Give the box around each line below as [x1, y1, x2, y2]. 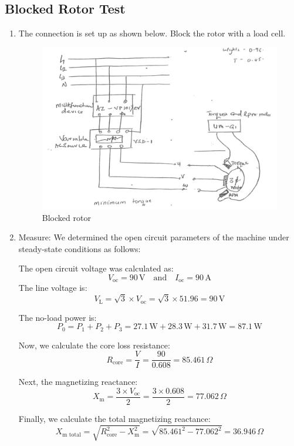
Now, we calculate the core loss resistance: [18, 338, 170, 351]
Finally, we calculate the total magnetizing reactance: [18, 412, 211, 424]
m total [62, 431, 81, 438]
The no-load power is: [18, 311, 97, 323]
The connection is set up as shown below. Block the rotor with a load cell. [18, 27, 286, 39]
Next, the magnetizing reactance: [18, 375, 138, 388]
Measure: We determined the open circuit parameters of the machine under [18, 231, 289, 243]
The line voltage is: [18, 281, 87, 294]
